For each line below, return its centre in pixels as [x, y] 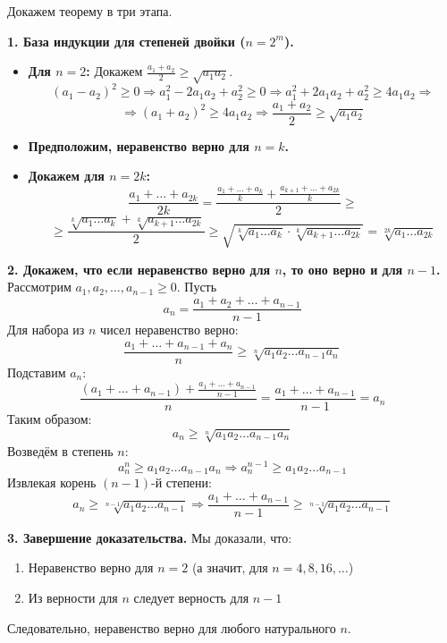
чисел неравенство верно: [169, 330]
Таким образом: [50, 418]
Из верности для [73, 597]
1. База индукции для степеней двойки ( [127, 41]
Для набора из [46, 330]
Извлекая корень [52, 482]
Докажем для [66, 176]
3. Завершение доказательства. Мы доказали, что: [150, 537]
